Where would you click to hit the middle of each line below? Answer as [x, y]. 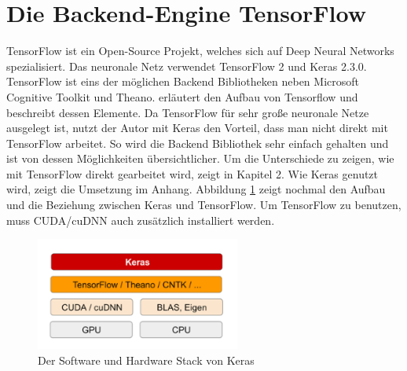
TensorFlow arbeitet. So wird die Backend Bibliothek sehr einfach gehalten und [198, 143]
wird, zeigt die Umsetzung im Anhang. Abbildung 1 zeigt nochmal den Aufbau [196, 189]
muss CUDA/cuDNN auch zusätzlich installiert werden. [141, 220]
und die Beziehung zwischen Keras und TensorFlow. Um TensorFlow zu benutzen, [204, 205]
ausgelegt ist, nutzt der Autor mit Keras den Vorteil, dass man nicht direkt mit [197, 128]
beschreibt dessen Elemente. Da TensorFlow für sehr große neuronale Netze [188, 112]
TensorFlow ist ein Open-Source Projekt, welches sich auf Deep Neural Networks [200, 51]
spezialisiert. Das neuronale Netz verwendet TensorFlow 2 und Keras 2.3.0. [187, 66]
